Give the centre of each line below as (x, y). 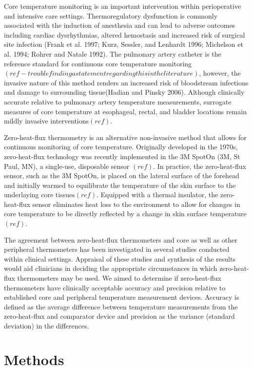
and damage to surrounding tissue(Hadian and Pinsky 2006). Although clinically (124, 92)
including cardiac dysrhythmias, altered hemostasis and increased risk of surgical (125, 34)
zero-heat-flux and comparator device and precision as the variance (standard (119, 316)
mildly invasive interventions (47, 121)
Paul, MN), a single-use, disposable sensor (67, 166)
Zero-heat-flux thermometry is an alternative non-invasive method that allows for (125, 137)
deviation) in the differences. (47, 326)
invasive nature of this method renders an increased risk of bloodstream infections (126, 82)
